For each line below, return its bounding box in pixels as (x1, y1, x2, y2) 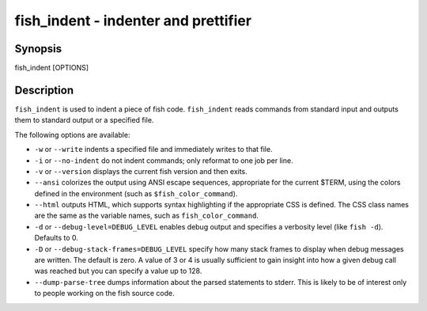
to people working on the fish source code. (34, 289, 176, 298)
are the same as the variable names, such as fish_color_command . (34, 210, 259, 221)
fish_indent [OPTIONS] (14, 63, 89, 73)
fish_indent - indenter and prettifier (14, 12, 252, 29)
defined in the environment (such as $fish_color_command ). (34, 188, 238, 198)
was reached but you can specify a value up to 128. (34, 266, 202, 276)
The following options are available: (14, 130, 130, 139)
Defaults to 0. (34, 233, 79, 243)
